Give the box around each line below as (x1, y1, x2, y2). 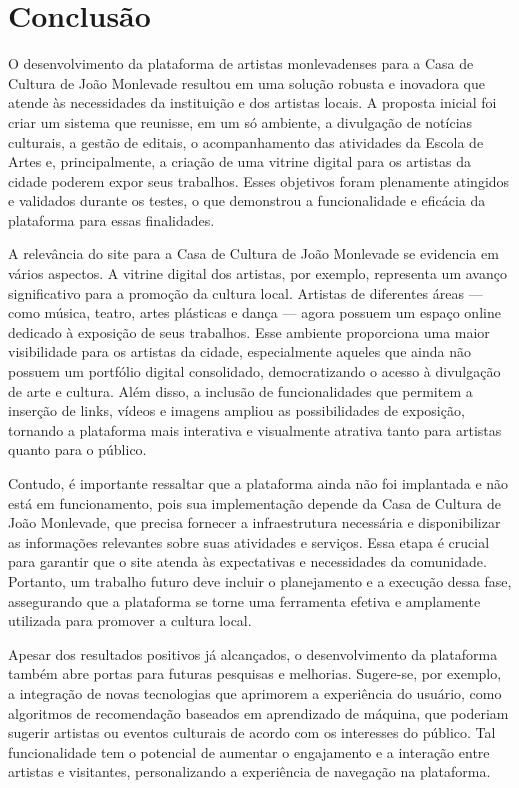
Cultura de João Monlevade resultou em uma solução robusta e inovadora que (8, 72, 485, 93)
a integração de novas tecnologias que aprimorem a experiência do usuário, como (8, 682, 502, 703)
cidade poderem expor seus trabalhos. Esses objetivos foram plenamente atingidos (8, 170, 510, 191)
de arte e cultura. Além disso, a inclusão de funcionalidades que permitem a (8, 380, 473, 401)
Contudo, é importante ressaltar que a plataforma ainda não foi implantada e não (8, 473, 509, 493)
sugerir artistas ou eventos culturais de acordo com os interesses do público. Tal (8, 722, 496, 743)
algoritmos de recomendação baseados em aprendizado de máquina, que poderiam (8, 702, 509, 723)
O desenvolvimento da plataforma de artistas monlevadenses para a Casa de (8, 53, 474, 74)
